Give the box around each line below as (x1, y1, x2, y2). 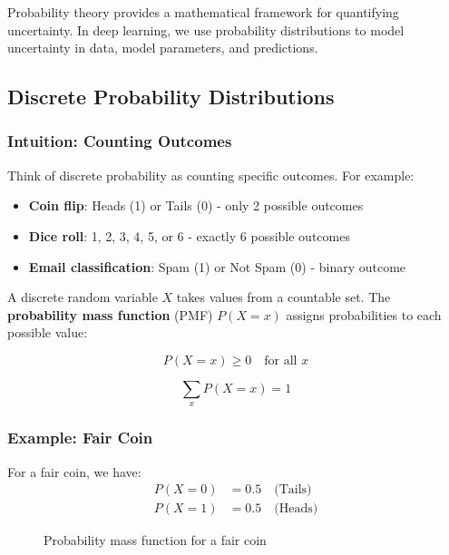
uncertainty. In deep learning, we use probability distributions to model (7, 20, 405, 39)
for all (264, 354, 298, 367)
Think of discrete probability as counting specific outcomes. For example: (7, 165, 415, 184)
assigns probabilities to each (286, 305, 442, 324)
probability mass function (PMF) (7, 305, 213, 324)
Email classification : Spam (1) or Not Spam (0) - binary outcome (28, 257, 406, 276)
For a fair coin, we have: (7, 462, 142, 481)
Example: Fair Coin (7, 426, 153, 449)
